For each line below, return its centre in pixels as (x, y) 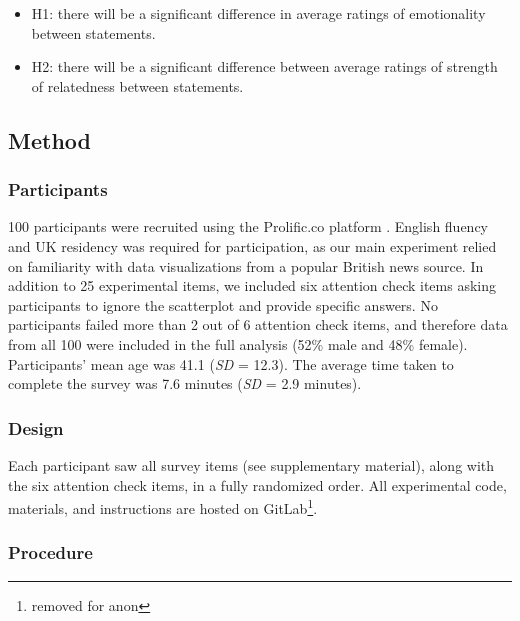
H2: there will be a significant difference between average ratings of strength (264, 66)
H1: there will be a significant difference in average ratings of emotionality (258, 13)
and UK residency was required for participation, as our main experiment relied (252, 245)
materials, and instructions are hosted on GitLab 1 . (163, 506)
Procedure (50, 552)
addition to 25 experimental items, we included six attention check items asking (252, 285)
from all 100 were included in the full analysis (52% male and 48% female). (238, 343)
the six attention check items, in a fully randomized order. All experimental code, (257, 484)
